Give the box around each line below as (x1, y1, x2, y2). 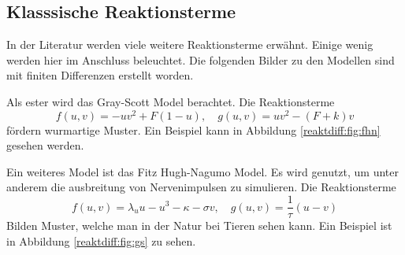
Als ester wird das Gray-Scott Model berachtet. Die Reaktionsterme (6, 93, 335, 109)
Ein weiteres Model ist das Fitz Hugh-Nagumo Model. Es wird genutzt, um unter (6, 163, 399, 179)
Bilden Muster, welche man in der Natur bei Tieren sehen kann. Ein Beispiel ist (6, 217, 392, 234)
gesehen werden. (6, 137, 84, 153)
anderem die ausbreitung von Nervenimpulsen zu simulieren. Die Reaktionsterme (6, 179, 396, 195)
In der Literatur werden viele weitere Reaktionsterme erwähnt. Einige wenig (6, 36, 373, 53)
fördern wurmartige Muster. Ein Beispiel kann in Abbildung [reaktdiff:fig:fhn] (6, 121, 381, 138)
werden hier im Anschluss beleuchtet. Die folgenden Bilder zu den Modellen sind (6, 51, 395, 68)
